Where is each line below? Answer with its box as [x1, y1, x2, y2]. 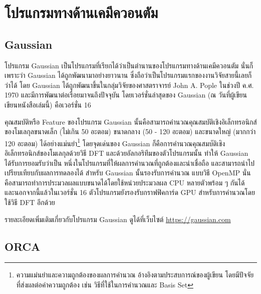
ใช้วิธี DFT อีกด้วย [5, 197, 55, 207]
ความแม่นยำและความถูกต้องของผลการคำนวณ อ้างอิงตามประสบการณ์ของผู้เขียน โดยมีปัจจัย [16, 269, 254, 280]
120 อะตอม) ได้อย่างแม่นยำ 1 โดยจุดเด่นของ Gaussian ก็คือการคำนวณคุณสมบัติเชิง [5, 136, 225, 148]
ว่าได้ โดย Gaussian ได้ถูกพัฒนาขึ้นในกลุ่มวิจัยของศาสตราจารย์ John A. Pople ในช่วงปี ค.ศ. [5, 79, 254, 90]
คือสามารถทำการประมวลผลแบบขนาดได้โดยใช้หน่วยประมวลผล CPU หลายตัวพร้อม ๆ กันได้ [5, 177, 245, 187]
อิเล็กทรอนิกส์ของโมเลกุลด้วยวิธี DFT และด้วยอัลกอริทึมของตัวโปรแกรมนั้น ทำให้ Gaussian [5, 147, 248, 158]
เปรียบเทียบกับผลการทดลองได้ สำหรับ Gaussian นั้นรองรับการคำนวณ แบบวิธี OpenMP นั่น [5, 167, 251, 178]
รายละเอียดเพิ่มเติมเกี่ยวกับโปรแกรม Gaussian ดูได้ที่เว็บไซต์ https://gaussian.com [5, 214, 231, 224]
